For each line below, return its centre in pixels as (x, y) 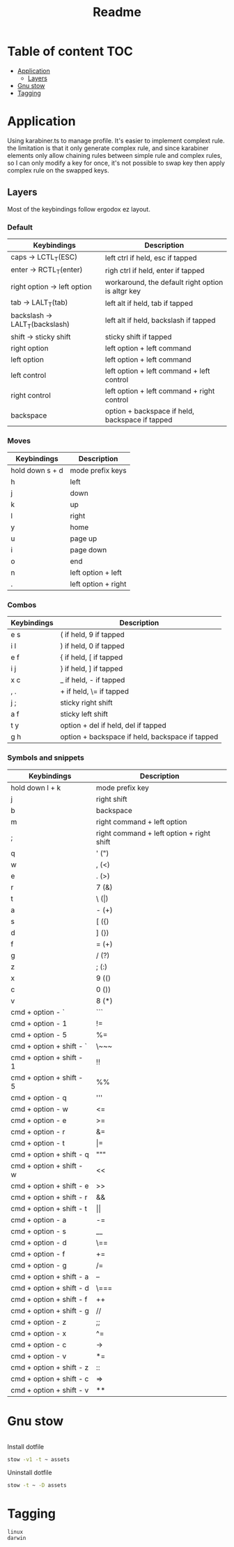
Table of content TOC (70, 51)
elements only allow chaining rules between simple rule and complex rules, (115, 155)
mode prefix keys (98, 471)
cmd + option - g (39, 1265)
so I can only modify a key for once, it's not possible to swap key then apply (116, 163)
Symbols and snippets (46, 758)
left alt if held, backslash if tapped (160, 321)
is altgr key (123, 291)
